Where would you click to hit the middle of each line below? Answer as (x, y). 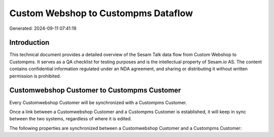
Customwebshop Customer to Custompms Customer (95, 90)
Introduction (29, 43)
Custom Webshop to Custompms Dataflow (101, 13)
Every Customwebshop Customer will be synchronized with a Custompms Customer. (98, 102)
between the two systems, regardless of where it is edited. (71, 119)
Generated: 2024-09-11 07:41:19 (43, 28)
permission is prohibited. (35, 76)
